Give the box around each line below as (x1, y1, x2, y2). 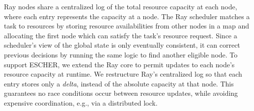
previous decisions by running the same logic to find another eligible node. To (4, 49, 238, 59)
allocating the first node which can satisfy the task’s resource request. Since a (4, 30, 237, 40)
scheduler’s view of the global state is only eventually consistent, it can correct (4, 40, 240, 50)
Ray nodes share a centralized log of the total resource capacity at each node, (4, 1, 237, 11)
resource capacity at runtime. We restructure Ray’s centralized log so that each (4, 69, 242, 79)
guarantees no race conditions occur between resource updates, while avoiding (4, 88, 238, 98)
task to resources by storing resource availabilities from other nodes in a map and (4, 21, 249, 31)
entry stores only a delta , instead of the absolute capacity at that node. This (4, 78, 234, 88)
